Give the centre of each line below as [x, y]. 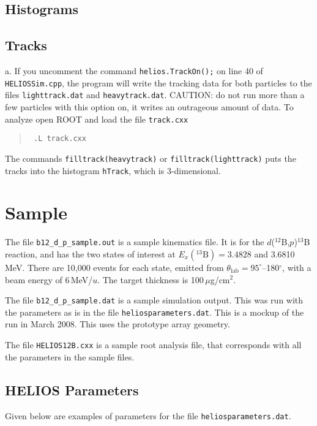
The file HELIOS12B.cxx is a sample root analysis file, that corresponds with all [153, 345]
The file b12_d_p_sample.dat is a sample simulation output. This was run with [154, 300]
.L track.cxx [60, 139]
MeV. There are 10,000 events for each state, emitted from [114, 267]
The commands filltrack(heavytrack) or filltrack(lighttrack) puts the [151, 158]
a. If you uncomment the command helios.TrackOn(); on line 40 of [134, 70]
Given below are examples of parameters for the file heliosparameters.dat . [148, 415]
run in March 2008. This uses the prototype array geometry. [117, 324]
